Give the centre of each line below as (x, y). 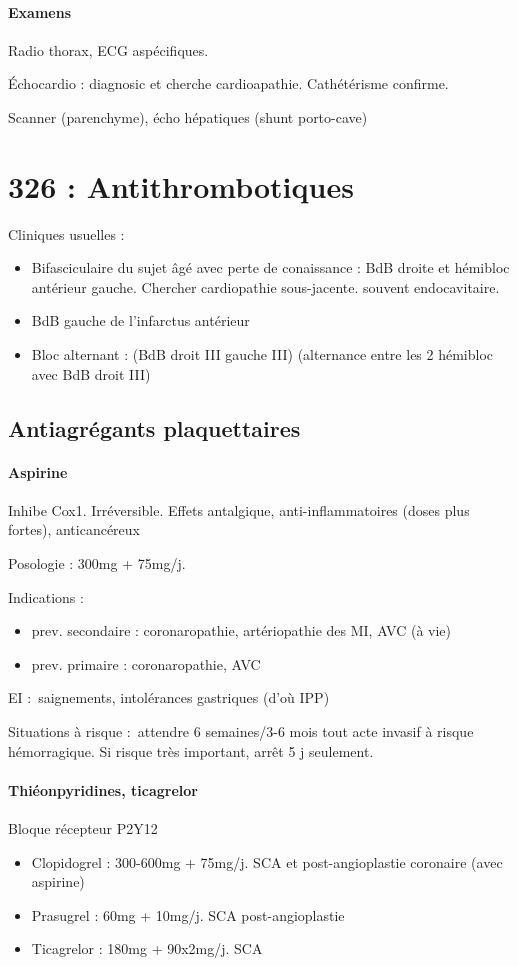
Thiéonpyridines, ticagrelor (103, 789)
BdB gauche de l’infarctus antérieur (140, 320)
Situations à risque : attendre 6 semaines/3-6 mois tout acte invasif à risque (241, 731)
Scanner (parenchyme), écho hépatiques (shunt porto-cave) (188, 116)
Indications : (46, 596)
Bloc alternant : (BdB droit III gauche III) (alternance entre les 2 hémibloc (262, 354)
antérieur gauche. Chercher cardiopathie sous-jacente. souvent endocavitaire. (265, 286)
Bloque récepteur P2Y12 (83, 827)
